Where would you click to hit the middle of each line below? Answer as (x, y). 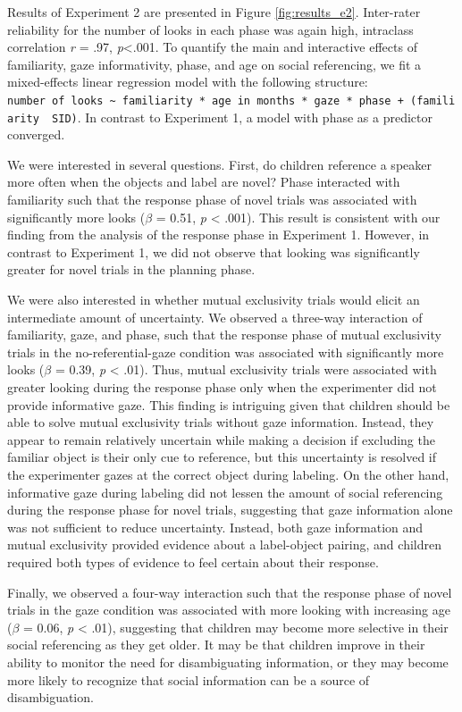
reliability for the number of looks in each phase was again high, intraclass (210, 29)
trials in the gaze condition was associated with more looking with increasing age (229, 610)
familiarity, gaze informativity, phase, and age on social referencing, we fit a (214, 64)
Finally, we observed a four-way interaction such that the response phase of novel (230, 592)
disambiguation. (50, 697)
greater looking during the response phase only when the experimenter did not (222, 387)
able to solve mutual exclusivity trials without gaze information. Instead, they (221, 422)
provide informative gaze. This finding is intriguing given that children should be (229, 404)
